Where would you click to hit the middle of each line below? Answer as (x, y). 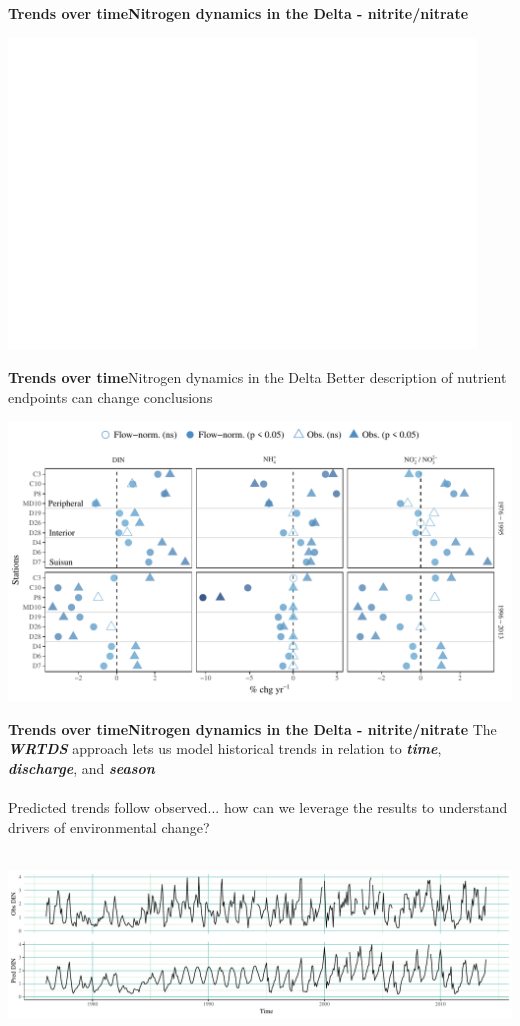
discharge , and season (81, 767)
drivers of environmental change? (109, 826)
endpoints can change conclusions (110, 396)
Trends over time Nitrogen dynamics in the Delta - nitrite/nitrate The (252, 728)
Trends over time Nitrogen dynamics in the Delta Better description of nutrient (257, 377)
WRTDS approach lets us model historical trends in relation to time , (225, 748)
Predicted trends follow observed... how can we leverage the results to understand (258, 807)
